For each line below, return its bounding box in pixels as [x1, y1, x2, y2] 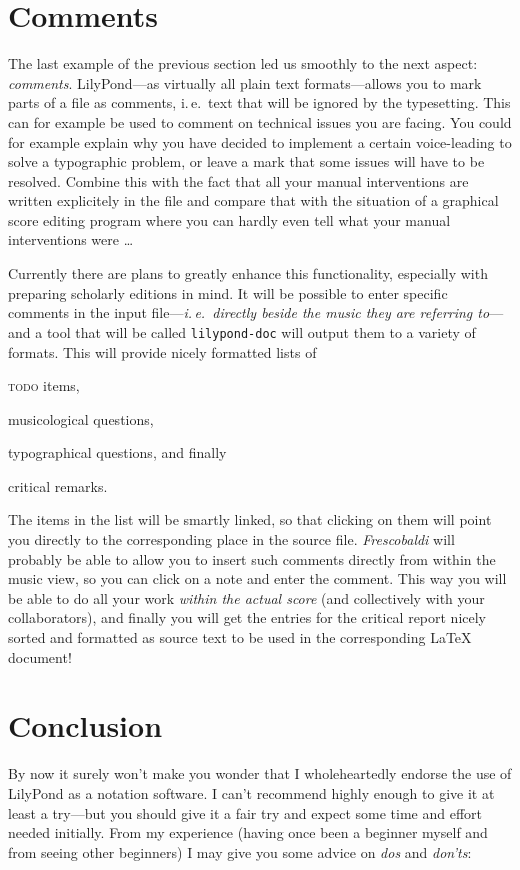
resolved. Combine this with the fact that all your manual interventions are [8, 170, 469, 191]
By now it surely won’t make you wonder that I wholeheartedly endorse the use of [8, 763, 512, 784]
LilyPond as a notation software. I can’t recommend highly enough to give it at [8, 782, 495, 803]
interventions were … [8, 229, 134, 250]
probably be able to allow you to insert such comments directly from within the [8, 548, 496, 569]
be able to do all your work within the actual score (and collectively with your [8, 587, 485, 608]
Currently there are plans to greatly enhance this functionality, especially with [8, 263, 488, 284]
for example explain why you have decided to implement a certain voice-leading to [8, 131, 512, 152]
